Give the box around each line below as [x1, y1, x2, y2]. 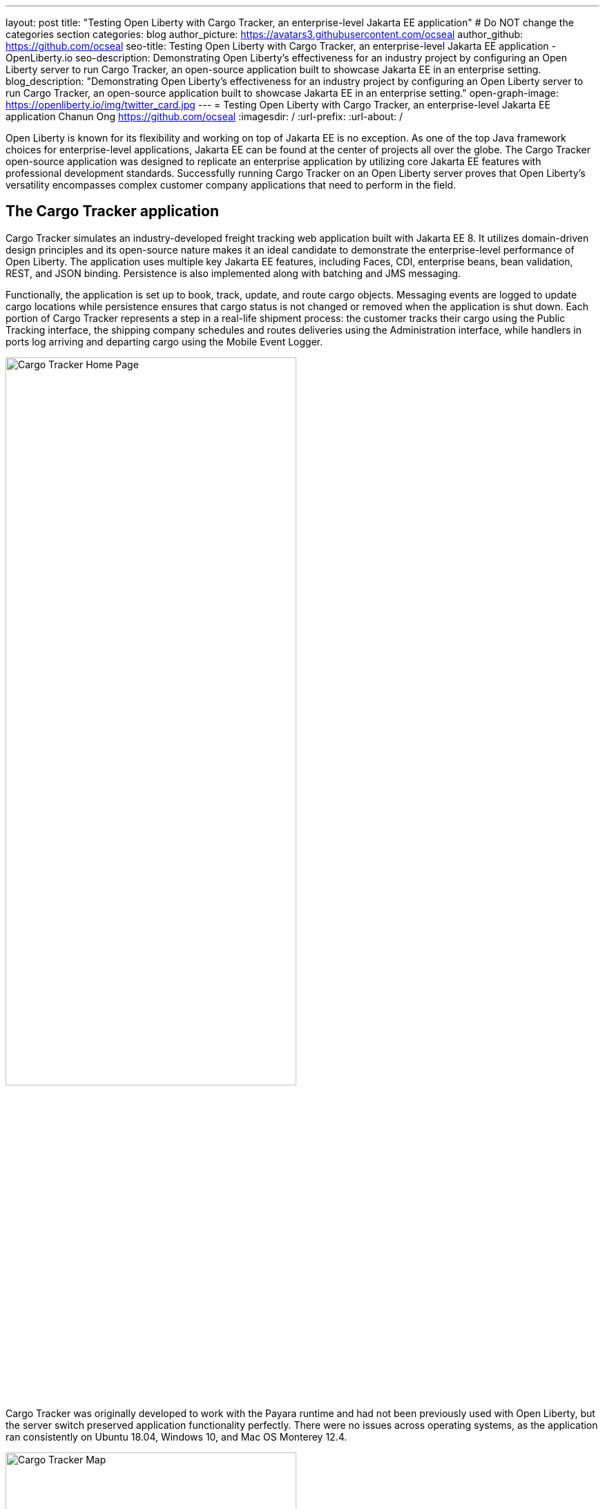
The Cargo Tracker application [6, 202, 219, 220]
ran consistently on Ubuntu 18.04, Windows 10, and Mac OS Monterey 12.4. [6, 1431, 347, 1443]
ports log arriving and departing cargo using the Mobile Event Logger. [6, 335, 323, 348]
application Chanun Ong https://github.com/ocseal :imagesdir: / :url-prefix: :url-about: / [6, 111, 403, 122]
